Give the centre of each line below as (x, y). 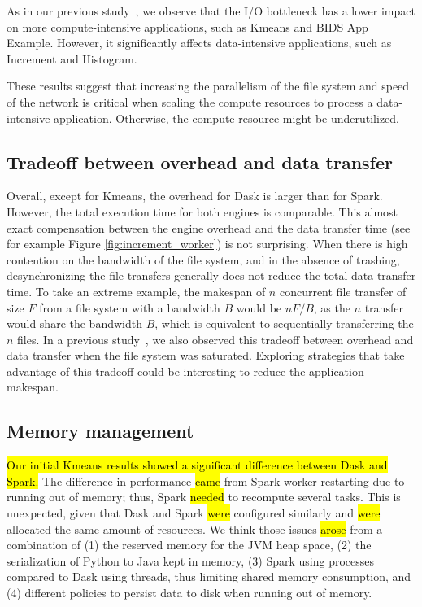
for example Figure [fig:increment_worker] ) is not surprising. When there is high (207, 244)
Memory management (100, 431)
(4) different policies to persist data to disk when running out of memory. (189, 593)
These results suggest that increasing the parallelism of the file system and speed (208, 86)
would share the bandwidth (74, 323)
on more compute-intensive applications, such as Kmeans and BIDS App (187, 26)
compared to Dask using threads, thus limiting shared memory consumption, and (209, 576)
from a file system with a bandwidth (130, 307)
